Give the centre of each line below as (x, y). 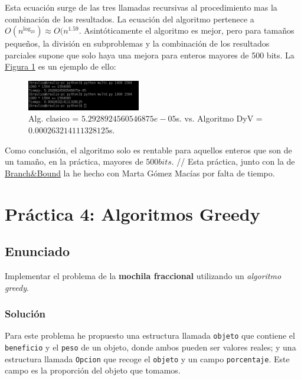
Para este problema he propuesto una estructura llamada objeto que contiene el (150, 335)
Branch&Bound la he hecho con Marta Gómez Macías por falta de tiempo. (140, 173)
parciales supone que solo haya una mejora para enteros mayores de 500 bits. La (150, 55)
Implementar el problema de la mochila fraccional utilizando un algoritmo (143, 275)
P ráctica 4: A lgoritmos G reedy (132, 213)
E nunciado (37, 251)
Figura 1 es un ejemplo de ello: (60, 66)
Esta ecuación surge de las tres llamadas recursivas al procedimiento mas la (141, 7)
